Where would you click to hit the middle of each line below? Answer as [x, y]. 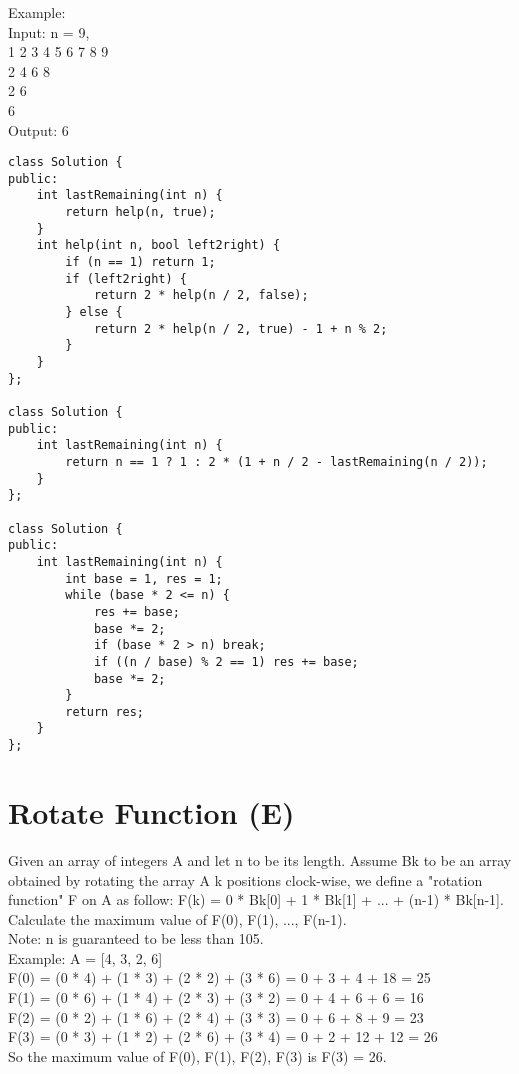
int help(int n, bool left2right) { [158, 245]
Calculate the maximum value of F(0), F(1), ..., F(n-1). [177, 918]
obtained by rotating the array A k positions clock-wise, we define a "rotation [245, 879]
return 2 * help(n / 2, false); [201, 295]
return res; [105, 711]
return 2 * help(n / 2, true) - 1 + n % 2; [240, 328]
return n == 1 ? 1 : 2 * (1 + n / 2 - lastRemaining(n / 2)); [276, 461]
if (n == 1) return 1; [140, 262]
